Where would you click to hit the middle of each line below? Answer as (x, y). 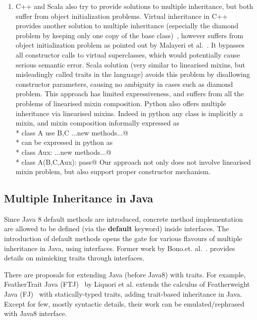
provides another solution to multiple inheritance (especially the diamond (127, 26)
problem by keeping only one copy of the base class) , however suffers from (129, 35)
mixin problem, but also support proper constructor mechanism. (113, 171)
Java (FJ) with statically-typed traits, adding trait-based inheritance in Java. (123, 294)
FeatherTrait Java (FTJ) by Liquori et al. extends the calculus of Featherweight (127, 284)
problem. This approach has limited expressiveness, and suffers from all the (130, 94)
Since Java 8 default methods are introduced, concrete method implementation (124, 219)
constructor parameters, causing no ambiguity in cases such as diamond (124, 84)
